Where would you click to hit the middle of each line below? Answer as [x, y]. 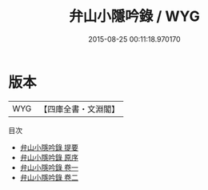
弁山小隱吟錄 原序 [49, 157]
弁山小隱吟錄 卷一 [49, 167]
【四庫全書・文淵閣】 [80, 109]
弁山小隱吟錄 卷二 [49, 177]
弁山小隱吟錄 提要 [49, 147]
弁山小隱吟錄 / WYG [134, 16]
